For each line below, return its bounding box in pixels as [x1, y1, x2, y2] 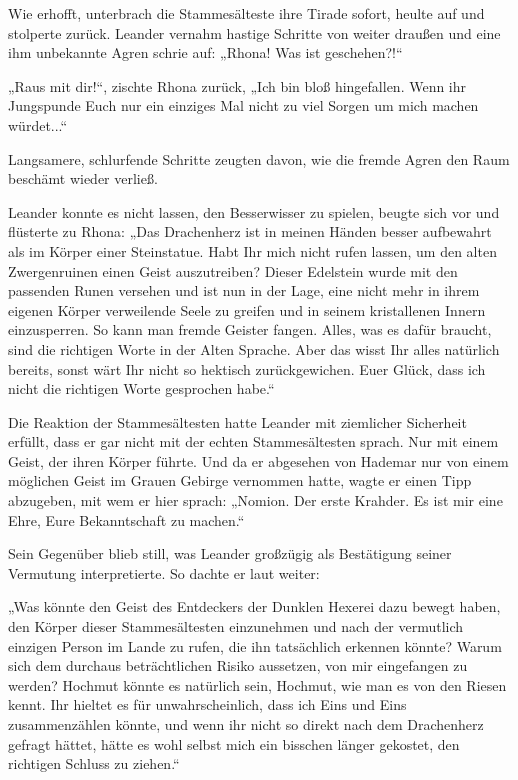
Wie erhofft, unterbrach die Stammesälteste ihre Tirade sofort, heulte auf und [8, 3, 485, 23]
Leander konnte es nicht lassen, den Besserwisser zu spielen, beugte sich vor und [8, 201, 500, 222]
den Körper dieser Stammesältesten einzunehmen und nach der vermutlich [8, 616, 464, 637]
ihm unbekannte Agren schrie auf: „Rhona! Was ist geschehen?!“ [8, 42, 403, 63]
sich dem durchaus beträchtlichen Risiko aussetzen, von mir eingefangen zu [8, 655, 468, 676]
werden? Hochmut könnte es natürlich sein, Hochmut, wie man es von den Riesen [8, 674, 507, 695]
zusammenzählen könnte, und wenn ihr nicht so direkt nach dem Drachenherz [8, 714, 484, 734]
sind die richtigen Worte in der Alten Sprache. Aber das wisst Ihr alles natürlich [8, 338, 500, 359]
